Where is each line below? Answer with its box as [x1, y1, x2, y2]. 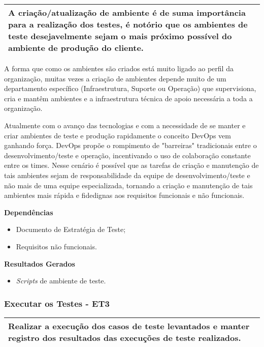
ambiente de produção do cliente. [8, 42, 144, 53]
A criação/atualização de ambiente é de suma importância [8, 7, 246, 18]
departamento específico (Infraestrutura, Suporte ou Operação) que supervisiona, [4, 83, 256, 94]
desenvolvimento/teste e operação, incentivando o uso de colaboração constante [4, 150, 251, 160]
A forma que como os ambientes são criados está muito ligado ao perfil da [4, 63, 234, 73]
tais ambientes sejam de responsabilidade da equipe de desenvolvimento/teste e [4, 169, 250, 180]
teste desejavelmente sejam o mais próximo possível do [8, 30, 232, 42]
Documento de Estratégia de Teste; [16, 224, 126, 235]
